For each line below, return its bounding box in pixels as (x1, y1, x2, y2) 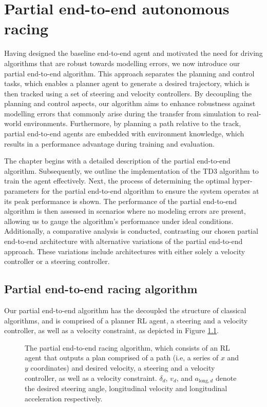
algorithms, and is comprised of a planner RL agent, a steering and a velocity (4, 315, 248, 325)
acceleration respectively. (25, 393, 103, 403)
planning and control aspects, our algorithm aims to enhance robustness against (4, 98, 256, 109)
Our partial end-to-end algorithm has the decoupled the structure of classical (4, 304, 246, 315)
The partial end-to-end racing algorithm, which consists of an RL (25, 342, 230, 353)
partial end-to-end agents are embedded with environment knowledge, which (4, 128, 244, 139)
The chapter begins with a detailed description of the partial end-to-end (4, 155, 231, 166)
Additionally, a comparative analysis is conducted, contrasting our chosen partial (4, 226, 258, 236)
